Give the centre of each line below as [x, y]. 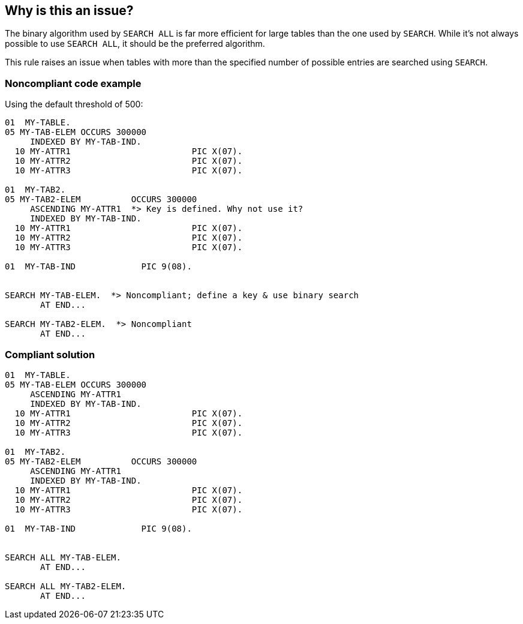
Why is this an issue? [69, 10]
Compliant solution [50, 354]
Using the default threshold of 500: [74, 104]
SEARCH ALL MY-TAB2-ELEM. [66, 586]
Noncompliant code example [73, 83]
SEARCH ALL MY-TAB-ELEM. [63, 557]
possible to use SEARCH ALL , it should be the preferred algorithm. [135, 44]
